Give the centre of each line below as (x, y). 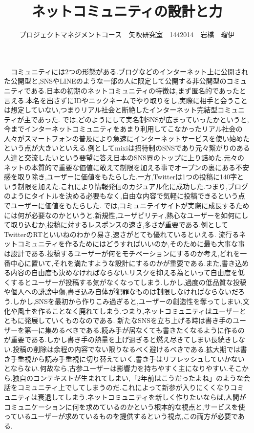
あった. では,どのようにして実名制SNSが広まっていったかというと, (143, 119)
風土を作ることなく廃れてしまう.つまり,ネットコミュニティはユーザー (128, 311)
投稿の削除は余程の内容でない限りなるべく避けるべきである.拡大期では (126, 349)
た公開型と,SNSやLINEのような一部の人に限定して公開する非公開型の (115, 81)
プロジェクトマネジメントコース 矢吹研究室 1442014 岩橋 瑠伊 (127, 34)
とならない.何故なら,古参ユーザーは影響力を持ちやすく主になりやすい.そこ (123, 368)
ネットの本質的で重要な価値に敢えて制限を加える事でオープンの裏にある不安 (127, 167)
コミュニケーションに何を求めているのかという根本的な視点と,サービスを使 (125, 406)
